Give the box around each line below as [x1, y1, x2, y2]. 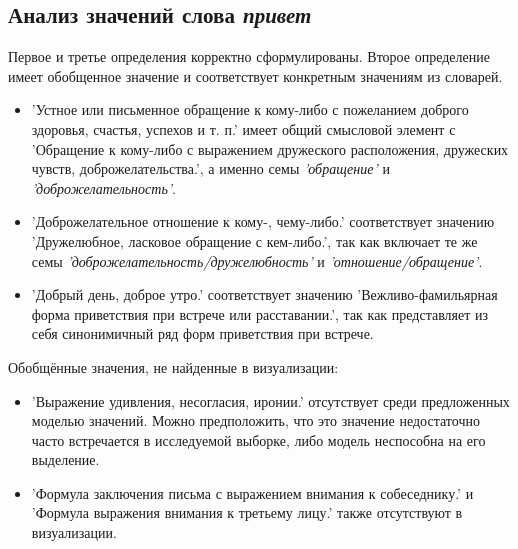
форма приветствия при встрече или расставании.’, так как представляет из [31, 303, 489, 324]
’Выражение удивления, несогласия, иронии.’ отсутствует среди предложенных [31, 390, 510, 411]
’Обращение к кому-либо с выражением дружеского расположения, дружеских [31, 138, 509, 159]
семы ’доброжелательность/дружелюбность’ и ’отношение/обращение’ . [31, 250, 483, 271]
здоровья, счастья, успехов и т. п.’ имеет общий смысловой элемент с [31, 118, 456, 139]
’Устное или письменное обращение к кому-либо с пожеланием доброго [31, 99, 469, 120]
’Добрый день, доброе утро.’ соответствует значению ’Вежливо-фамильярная [31, 284, 498, 305]
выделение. [31, 449, 100, 470]
